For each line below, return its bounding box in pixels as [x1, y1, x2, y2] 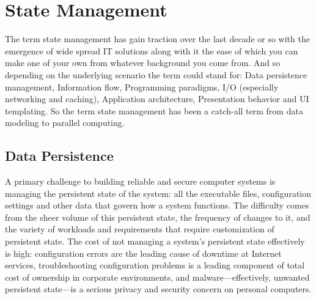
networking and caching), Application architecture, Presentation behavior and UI [5, 92, 309, 105]
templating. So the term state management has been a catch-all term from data [5, 104, 303, 117]
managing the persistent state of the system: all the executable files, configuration [5, 186, 312, 199]
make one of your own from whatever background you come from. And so [5, 56, 281, 69]
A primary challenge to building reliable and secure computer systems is [5, 175, 276, 188]
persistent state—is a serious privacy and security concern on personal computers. [5, 282, 312, 295]
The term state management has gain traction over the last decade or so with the [5, 32, 310, 45]
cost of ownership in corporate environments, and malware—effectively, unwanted [5, 270, 310, 283]
